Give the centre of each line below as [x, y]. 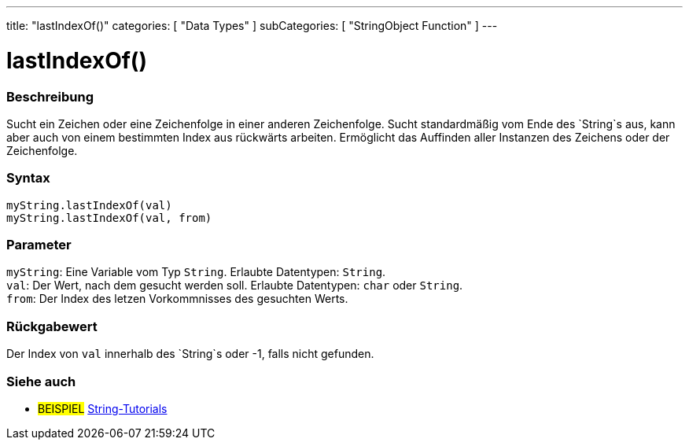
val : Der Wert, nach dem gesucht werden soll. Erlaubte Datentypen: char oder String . [235, 286]
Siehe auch [41, 381]
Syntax [28, 178]
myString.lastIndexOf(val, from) [109, 217]
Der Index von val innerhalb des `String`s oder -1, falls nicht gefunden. [190, 354]
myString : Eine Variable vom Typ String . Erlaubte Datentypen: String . [196, 272]
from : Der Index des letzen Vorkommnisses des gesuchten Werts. [177, 299]
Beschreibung [50, 96]
